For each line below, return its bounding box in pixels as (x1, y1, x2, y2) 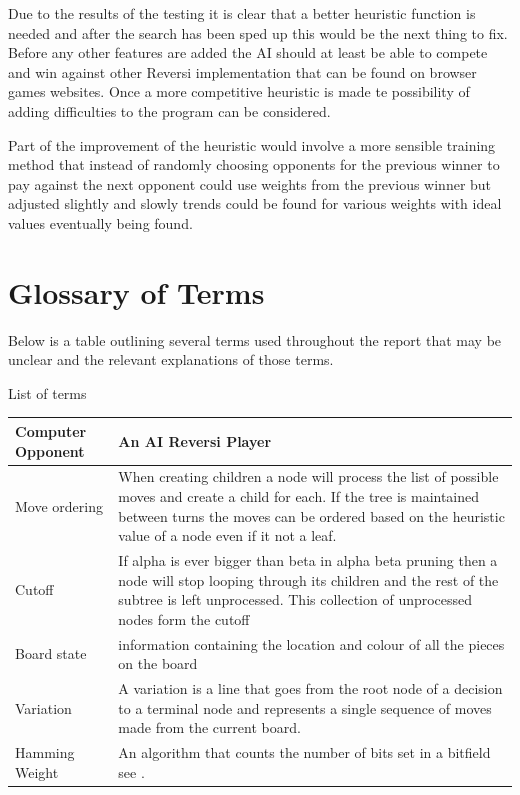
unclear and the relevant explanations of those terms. (8, 349, 334, 370)
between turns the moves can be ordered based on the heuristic (118, 505, 505, 526)
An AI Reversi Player (118, 430, 272, 451)
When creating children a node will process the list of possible (118, 466, 499, 487)
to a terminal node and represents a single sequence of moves (118, 697, 492, 718)
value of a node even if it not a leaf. (118, 525, 337, 546)
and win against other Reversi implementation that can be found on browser (8, 61, 477, 82)
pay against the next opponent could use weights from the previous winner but (8, 173, 492, 194)
